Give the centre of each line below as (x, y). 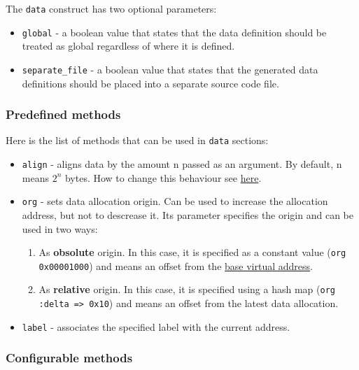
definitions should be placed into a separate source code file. (150, 83)
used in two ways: (60, 228)
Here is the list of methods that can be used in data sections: (137, 140)
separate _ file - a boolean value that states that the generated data (170, 69)
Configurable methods (69, 358)
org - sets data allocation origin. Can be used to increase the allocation (175, 201)
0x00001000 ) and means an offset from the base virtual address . (176, 265)
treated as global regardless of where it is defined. (128, 46)
